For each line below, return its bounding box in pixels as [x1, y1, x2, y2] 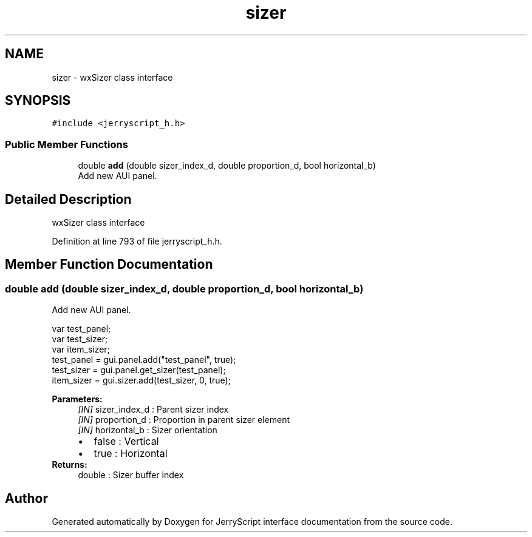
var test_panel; [52, 323, 111, 334]
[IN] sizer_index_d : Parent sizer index [78, 404, 229, 415]
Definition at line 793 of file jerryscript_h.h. [52, 236, 222, 247]
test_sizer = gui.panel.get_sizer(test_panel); [52, 365, 226, 376]
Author [5, 490, 48, 506]
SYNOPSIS [5, 93, 71, 109]
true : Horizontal [94, 447, 168, 460]
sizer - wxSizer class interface [52, 72, 173, 83]
